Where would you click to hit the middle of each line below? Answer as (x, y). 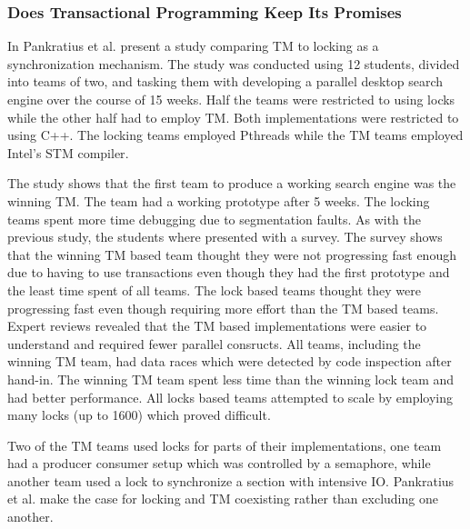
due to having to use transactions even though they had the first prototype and (229, 272)
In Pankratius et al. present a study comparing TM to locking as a (193, 46)
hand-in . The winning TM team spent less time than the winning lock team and (231, 379)
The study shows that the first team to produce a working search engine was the (232, 183)
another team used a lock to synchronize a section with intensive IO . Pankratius (231, 480)
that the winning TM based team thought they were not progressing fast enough (232, 254)
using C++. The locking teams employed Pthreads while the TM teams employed (235, 135)
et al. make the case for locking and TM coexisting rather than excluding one (223, 499)
